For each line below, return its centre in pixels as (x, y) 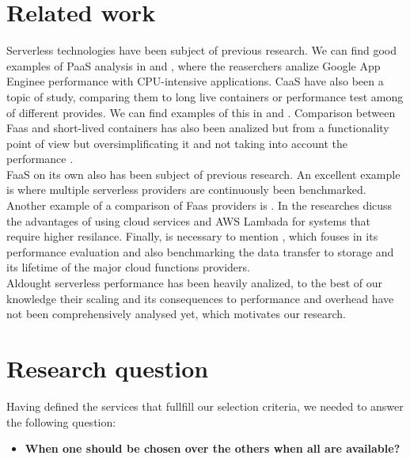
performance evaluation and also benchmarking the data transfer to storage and (200, 251)
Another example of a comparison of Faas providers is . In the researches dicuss (199, 205)
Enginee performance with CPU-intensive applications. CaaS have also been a (195, 81)
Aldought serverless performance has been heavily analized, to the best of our (195, 283)
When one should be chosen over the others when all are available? (213, 448)
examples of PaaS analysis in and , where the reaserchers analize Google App (194, 65)
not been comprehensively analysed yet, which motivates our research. (176, 314)
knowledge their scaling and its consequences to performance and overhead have (200, 298)
